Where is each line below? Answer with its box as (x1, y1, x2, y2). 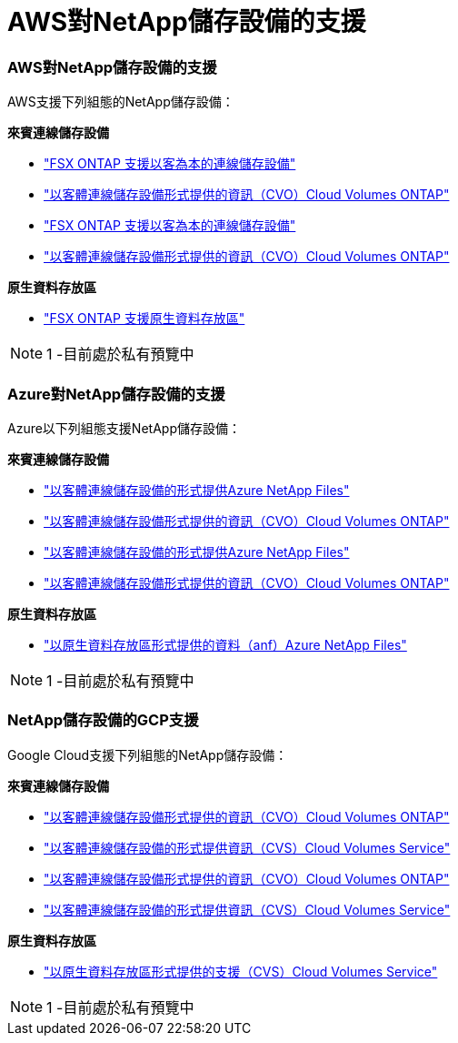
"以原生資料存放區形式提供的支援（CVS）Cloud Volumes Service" (44, 963, 438, 979)
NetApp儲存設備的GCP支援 (7, 711, 199, 730)
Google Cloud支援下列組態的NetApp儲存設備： (7, 746, 288, 763)
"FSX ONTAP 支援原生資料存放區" (44, 310, 245, 327)
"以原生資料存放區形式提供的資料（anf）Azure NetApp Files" (44, 636, 407, 653)
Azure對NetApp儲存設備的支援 (7, 384, 225, 403)
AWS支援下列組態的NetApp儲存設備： (7, 94, 234, 110)
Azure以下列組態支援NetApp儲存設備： (7, 420, 241, 436)
